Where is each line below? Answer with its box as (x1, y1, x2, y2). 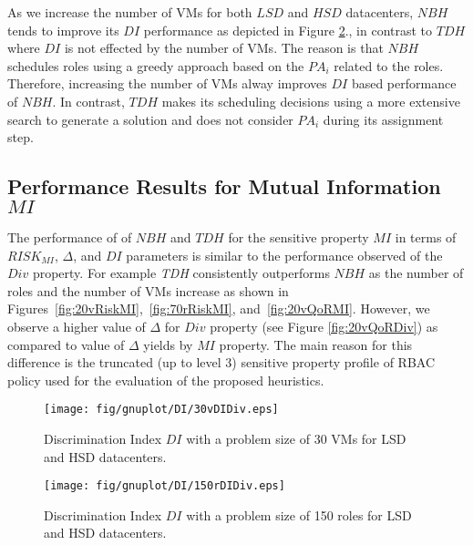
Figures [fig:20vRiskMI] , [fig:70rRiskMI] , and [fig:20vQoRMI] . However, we (7, 299, 430, 318)
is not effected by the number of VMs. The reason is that (64, 38, 384, 57)
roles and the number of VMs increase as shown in (7, 281, 289, 300)
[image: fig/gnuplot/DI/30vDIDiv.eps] (44, 403, 279, 416)
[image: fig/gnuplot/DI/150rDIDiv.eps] (44, 479, 285, 493)
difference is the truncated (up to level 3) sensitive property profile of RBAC (7, 353, 436, 372)
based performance (351, 74, 457, 93)
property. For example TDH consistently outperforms (32, 263, 330, 283)
